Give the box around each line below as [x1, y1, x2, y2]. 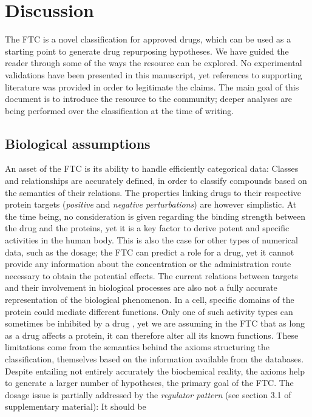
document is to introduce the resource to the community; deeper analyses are [5, 92, 292, 105]
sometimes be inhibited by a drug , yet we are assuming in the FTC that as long [5, 317, 305, 330]
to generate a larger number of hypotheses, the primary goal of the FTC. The [5, 376, 294, 389]
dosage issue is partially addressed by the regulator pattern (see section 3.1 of [5, 388, 291, 401]
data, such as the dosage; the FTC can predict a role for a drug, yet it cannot [5, 245, 294, 258]
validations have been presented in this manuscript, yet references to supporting [5, 68, 302, 81]
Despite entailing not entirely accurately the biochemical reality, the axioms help [5, 364, 305, 377]
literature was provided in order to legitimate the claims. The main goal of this [5, 80, 299, 93]
